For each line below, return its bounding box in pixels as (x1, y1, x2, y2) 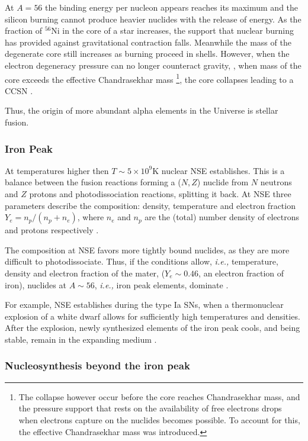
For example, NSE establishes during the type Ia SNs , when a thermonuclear (5, 298, 284, 311)
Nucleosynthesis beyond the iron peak (5, 358, 190, 373)
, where (77, 211, 104, 223)
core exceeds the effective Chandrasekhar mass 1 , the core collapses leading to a (5, 71, 294, 85)
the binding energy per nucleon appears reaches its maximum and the (45, 1, 299, 13)
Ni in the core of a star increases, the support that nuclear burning (51, 24, 294, 37)
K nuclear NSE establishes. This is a (152, 164, 285, 176)
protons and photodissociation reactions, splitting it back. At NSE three (29, 188, 291, 199)
